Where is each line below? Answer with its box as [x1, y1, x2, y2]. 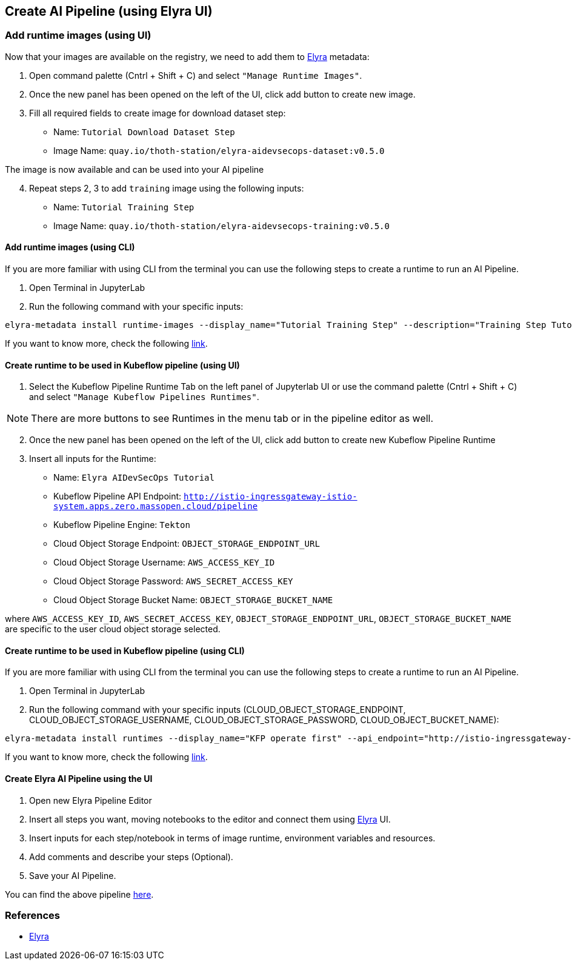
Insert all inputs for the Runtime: [29, 453, 156, 464]
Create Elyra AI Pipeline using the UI [5, 773, 153, 784]
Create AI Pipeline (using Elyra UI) [5, 4, 213, 19]
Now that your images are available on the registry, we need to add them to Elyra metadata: [5, 51, 370, 62]
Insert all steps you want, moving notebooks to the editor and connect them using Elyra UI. [29, 813, 391, 824]
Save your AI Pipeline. [29, 870, 116, 881]
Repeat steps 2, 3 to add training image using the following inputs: [29, 182, 304, 193]
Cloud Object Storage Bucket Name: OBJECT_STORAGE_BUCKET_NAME [53, 595, 333, 606]
